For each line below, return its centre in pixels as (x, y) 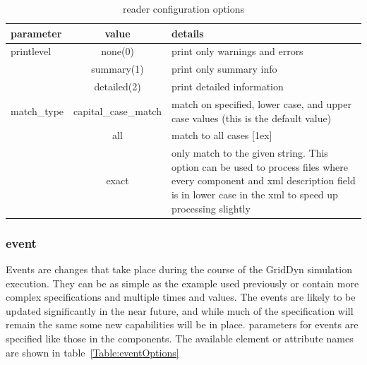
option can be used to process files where (259, 166)
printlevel (31, 51)
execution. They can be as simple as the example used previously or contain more (182, 283)
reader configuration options (183, 8)
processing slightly (211, 208)
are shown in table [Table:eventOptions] (92, 352)
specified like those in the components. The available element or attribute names (180, 338)
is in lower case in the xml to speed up (254, 195)
